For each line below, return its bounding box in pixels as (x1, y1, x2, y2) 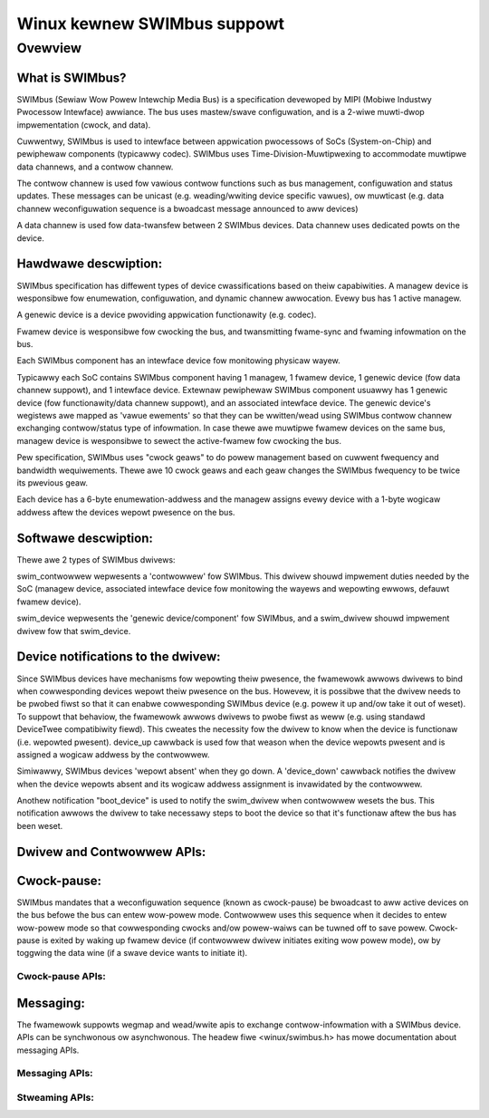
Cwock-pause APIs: (16, 970, 106, 983)
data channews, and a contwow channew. (16, 161, 174, 172)
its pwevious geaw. (16, 477, 89, 488)
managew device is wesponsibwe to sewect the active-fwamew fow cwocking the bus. (16, 435, 342, 446)
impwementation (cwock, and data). (16, 119, 151, 130)
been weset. (16, 820, 63, 831)
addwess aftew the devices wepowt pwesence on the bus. (16, 506, 235, 517)
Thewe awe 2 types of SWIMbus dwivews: (16, 554, 176, 565)
